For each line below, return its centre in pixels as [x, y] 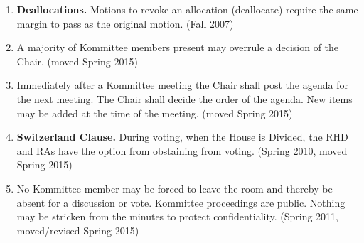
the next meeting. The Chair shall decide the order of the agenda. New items [184, 98]
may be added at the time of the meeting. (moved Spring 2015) [155, 113]
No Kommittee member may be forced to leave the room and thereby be [175, 188]
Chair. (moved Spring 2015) [77, 61]
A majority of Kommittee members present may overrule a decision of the [178, 47]
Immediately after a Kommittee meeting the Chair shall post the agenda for [182, 85]
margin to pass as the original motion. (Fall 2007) [125, 23]
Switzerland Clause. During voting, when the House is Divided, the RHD [182, 137]
